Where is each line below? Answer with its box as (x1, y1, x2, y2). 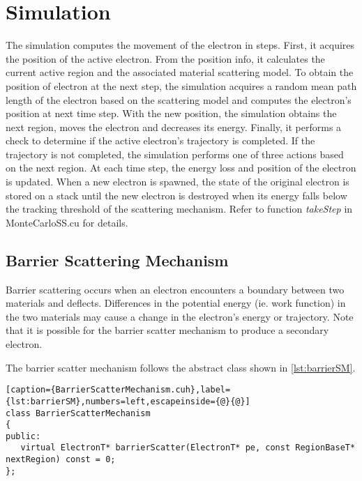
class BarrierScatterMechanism (6, 408, 151, 418)
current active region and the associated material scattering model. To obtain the (6, 65, 354, 79)
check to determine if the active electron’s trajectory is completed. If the (6, 133, 315, 148)
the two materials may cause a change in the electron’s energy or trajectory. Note (6, 309, 354, 323)
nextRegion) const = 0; (6, 455, 116, 465)
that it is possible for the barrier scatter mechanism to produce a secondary (6, 323, 329, 337)
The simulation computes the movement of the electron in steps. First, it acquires (6, 38, 355, 52)
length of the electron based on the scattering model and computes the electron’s (6, 92, 352, 107)
